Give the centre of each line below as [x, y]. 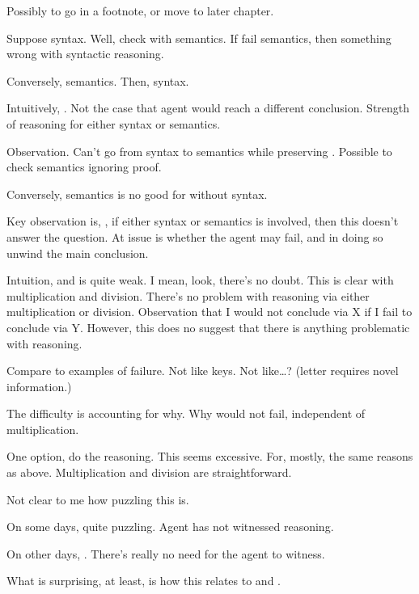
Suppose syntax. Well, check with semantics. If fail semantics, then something [199, 38]
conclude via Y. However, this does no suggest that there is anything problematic [208, 327]
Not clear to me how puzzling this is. [98, 499]
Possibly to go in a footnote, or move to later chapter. [140, 11]
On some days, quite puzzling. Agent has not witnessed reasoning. [170, 527]
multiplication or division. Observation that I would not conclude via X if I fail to [209, 312]
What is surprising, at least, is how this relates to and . [144, 581]
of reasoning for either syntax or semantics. [114, 123]
